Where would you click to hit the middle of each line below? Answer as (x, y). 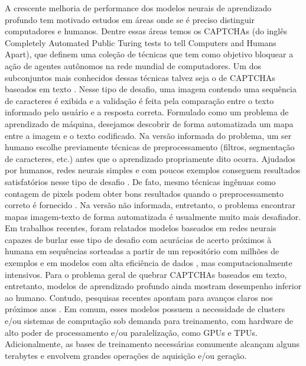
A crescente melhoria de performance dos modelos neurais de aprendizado (138, 8)
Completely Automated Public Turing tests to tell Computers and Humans (141, 42)
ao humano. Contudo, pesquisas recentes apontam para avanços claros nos (139, 297)
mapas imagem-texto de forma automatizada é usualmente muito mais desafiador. (153, 216)
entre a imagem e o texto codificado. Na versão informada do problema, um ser (148, 135)
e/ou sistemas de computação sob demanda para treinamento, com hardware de (149, 321)
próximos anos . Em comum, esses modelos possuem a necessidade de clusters (145, 309)
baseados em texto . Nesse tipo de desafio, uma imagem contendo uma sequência (151, 89)
